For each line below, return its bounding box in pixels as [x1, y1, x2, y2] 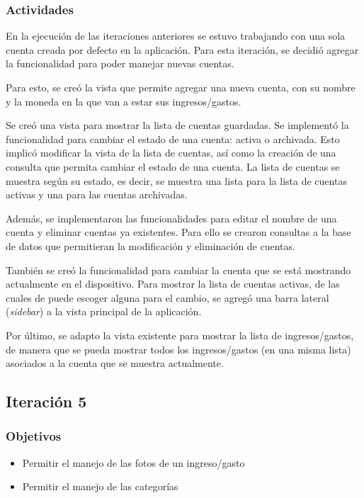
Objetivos [6, 427, 62, 445]
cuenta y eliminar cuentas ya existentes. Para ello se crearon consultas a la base [6, 225, 351, 239]
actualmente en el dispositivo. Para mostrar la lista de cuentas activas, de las [6, 276, 340, 291]
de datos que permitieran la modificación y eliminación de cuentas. [6, 238, 295, 253]
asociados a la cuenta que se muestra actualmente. [6, 356, 224, 370]
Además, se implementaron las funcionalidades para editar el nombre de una [6, 210, 337, 225]
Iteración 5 [6, 390, 87, 412]
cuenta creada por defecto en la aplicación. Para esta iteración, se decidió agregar [6, 42, 359, 57]
